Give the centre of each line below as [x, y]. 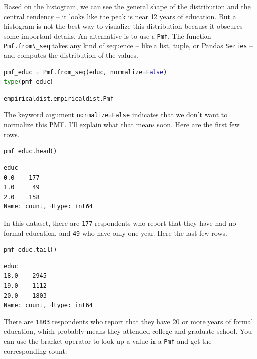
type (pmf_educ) [29, 82]
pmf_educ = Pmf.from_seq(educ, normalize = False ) [86, 72]
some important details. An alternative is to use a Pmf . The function [108, 35]
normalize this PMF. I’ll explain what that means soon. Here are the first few [122, 125]
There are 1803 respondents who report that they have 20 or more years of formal [128, 321]
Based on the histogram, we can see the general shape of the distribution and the [127, 6]
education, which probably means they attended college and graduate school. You [128, 331]
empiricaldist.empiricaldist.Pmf [59, 98]
